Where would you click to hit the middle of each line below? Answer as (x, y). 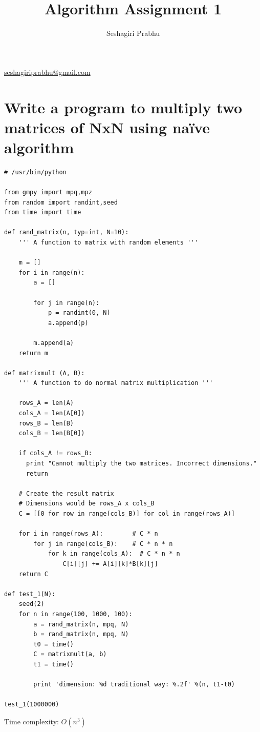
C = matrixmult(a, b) (70, 654)
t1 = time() (54, 664)
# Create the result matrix (66, 493)
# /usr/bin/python (35, 172)
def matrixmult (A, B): (45, 373)
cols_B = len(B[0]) (52, 433)
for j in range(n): (67, 303)
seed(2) (31, 604)
